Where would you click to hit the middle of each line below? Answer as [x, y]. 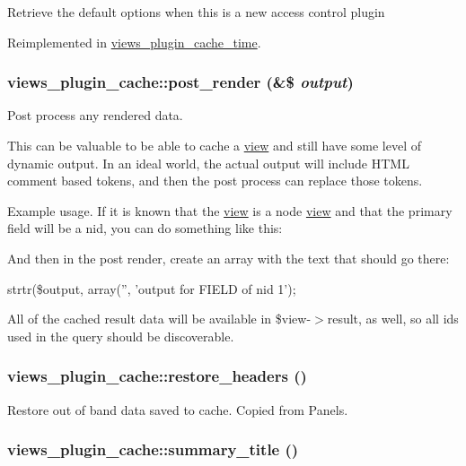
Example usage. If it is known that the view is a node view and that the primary [230, 210]
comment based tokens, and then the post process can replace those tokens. [215, 181]
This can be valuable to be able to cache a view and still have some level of [214, 145]
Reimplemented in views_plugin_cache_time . [134, 42]
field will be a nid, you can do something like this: [145, 228]
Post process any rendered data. [95, 115]
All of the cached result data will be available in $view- [159, 319]
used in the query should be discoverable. [121, 336]
